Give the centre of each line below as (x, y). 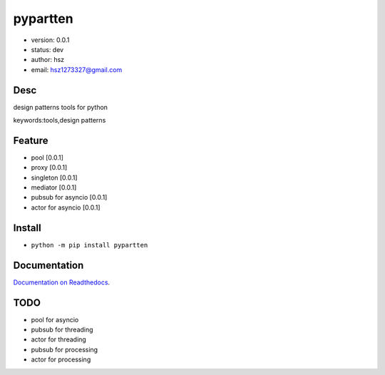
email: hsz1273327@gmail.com (77, 70)
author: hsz (48, 60)
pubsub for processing (65, 349)
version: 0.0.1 (50, 40)
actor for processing (61, 359)
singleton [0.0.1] (54, 178)
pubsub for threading (62, 329)
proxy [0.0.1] (49, 168)
